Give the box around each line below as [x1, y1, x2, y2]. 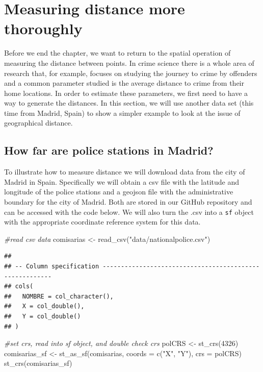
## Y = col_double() [4, 313, 81, 320]
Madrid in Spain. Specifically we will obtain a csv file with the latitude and [4, 176, 240, 187]
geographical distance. [4, 117, 73, 128]
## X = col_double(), [4, 303, 85, 310]
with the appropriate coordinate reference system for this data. [4, 216, 201, 227]
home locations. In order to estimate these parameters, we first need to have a [4, 87, 248, 98]
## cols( [4, 283, 34, 290]
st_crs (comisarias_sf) [4, 358, 72, 368]
